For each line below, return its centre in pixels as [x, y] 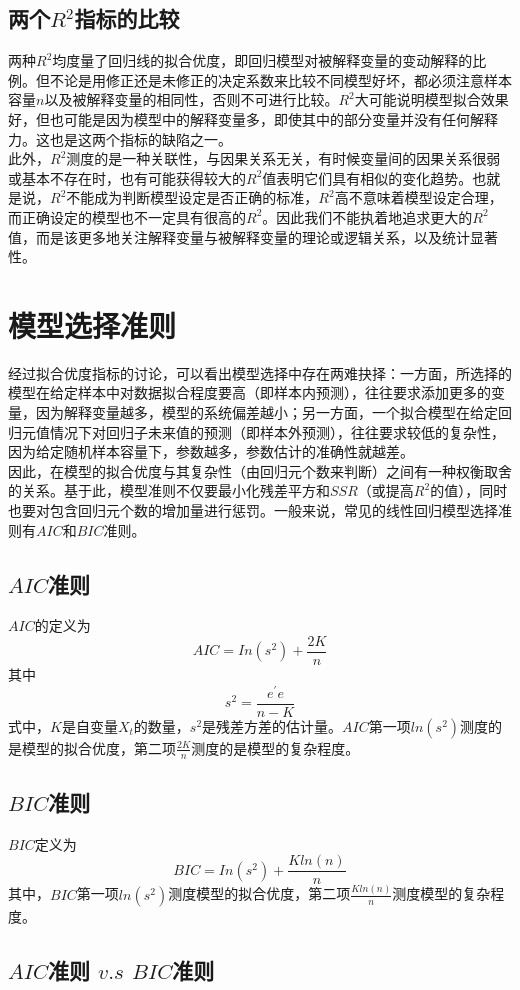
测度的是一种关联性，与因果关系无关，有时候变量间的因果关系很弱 [283, 158]
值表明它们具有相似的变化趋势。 [367, 177]
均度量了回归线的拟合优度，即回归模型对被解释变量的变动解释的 [262, 60]
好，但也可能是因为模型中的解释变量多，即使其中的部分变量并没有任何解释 [253, 118]
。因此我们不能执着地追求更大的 [367, 216]
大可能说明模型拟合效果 [431, 99]
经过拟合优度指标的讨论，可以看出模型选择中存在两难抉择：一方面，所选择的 [260, 372]
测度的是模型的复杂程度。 [275, 747]
